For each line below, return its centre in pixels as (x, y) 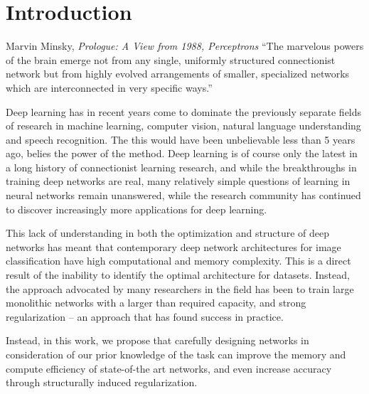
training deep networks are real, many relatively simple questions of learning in (178, 181)
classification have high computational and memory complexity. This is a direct (178, 261)
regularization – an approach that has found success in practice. (145, 316)
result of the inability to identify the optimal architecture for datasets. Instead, (178, 275)
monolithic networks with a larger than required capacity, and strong (156, 303)
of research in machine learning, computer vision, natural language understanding (183, 126)
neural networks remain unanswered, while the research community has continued (183, 195)
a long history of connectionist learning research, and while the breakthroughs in (181, 167)
